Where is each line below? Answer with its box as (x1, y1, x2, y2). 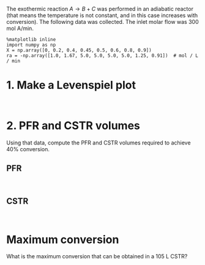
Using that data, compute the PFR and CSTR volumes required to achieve (6, 139, 191, 146)
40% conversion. (6, 145, 50, 152)
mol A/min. (6, 24, 34, 32)
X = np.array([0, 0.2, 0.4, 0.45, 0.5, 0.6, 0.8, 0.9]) (6, 47, 152, 53)
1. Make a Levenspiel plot (6, 78, 136, 92)
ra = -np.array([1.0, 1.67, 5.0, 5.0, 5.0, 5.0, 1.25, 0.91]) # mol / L (6, 53, 199, 59)
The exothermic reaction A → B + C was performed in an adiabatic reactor (6, 6, 194, 12)
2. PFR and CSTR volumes (6, 119, 141, 133)
